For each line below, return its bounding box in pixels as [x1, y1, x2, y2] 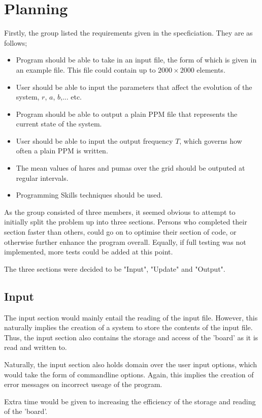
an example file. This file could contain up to [16, 64, 156, 75]
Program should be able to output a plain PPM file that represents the [16, 108, 238, 119]
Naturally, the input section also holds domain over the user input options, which [4, 359, 257, 369]
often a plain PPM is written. [16, 145, 108, 156]
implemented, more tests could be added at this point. [4, 246, 173, 257]
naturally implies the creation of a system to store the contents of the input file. [4, 322, 253, 333]
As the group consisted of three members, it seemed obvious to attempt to [4, 206, 236, 217]
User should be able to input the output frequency [16, 135, 173, 146]
